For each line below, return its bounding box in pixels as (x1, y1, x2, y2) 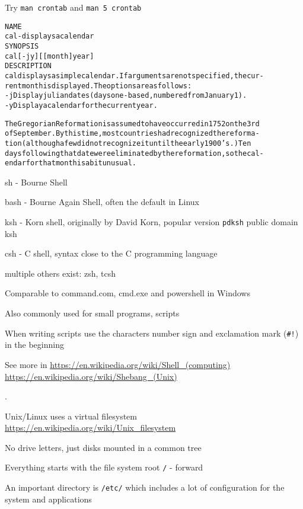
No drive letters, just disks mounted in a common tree (5, 441, 202, 453)
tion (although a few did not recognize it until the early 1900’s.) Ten (5, 139, 251, 148)
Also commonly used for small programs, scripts (5, 307, 180, 319)
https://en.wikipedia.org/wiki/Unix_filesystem (5, 421, 176, 434)
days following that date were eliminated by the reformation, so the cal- (5, 149, 264, 158)
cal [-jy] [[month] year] (5, 52, 94, 60)
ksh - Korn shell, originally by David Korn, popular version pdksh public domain (5, 216, 298, 228)
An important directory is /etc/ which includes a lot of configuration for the (5, 481, 285, 494)
